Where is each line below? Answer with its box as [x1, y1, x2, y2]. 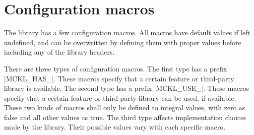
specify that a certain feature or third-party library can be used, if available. [4, 92, 236, 103]
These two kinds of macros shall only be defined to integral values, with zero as [4, 102, 245, 113]
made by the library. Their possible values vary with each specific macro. [4, 122, 226, 132]
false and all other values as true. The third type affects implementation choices [4, 112, 247, 122]
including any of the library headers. [4, 47, 115, 57]
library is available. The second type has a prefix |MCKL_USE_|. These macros [4, 83, 249, 93]
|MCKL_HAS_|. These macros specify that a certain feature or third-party [4, 73, 234, 83]
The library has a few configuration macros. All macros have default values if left [4, 27, 251, 38]
